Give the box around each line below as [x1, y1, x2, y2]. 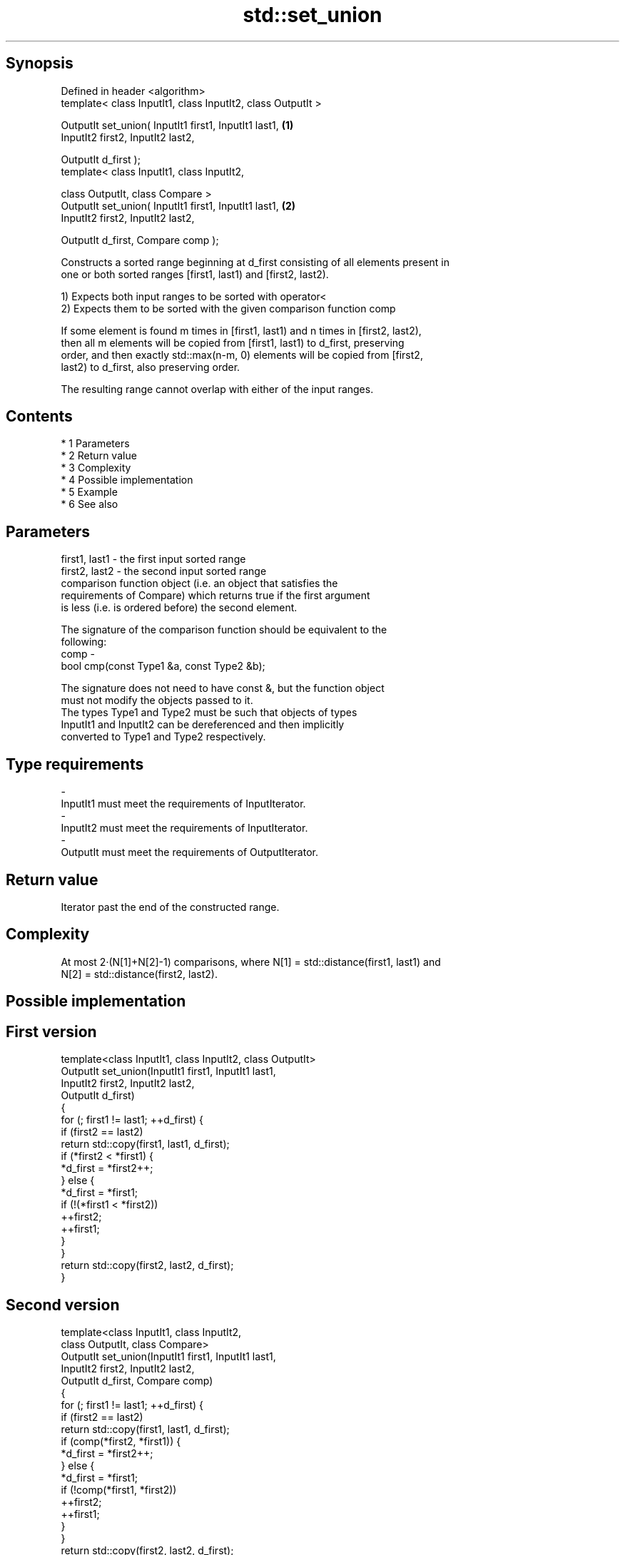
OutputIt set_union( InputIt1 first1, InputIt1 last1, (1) [61, 118, 294, 131]
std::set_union [243, 3, 382, 27]
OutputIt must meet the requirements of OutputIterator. [61, 846, 318, 859]
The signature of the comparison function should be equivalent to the [61, 623, 387, 636]
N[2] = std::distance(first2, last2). [61, 967, 218, 980]
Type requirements [6, 755, 144, 773]
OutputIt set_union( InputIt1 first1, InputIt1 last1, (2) [61, 199, 296, 212]
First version [6, 1022, 97, 1041]
